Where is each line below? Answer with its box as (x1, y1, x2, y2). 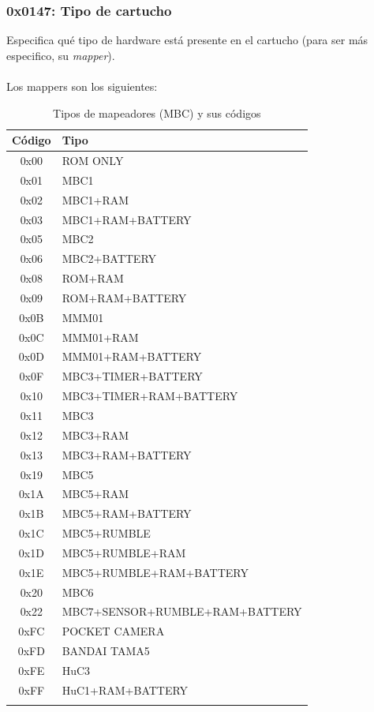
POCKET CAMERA (62, 623, 165, 639)
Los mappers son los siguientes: (6, 78, 158, 94)
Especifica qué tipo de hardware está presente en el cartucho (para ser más (6, 32, 368, 48)
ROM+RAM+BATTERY (62, 289, 187, 305)
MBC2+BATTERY (62, 250, 157, 267)
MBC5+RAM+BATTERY (62, 505, 192, 522)
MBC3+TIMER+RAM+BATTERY (62, 388, 238, 404)
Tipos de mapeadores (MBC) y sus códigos (53, 104, 261, 121)
